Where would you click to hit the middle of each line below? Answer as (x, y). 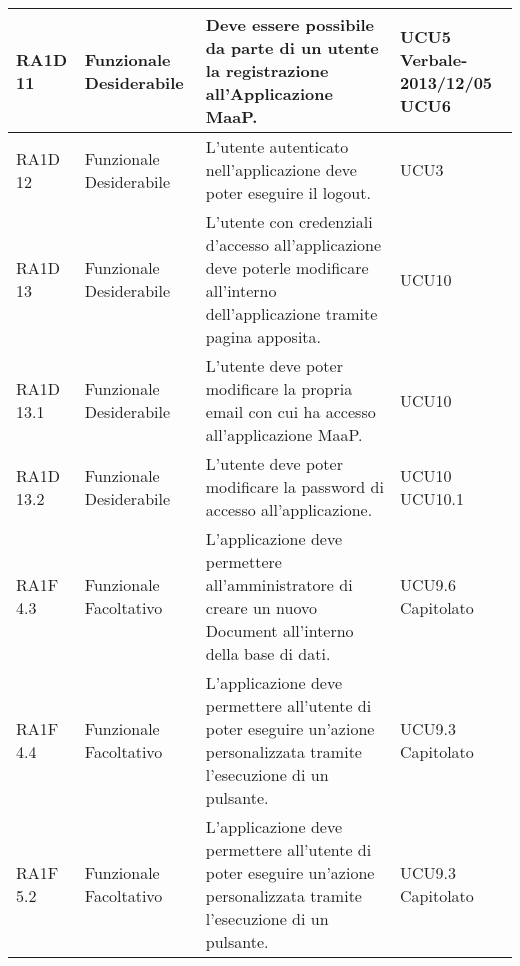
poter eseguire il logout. (288, 192)
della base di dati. (268, 653)
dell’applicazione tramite (291, 313)
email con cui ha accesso (290, 411)
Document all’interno (279, 630)
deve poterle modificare (287, 267)
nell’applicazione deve (281, 169)
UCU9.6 (428, 584)
